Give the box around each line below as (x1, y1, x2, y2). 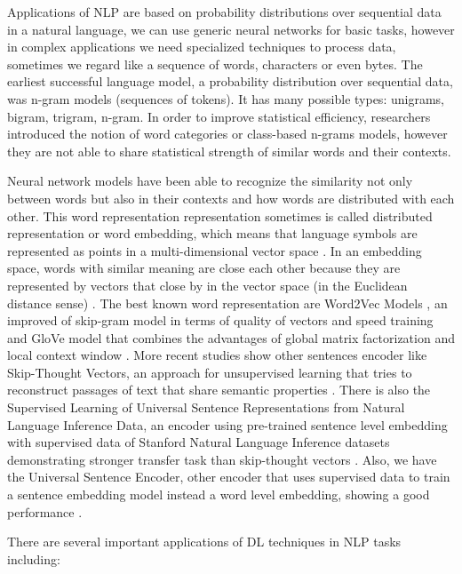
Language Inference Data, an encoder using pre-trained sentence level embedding (7, 415, 448, 434)
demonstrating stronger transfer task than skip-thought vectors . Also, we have (7, 450, 437, 468)
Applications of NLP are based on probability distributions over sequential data (7, 3, 442, 20)
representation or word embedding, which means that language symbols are (7, 224, 418, 243)
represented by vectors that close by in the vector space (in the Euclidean (7, 275, 408, 294)
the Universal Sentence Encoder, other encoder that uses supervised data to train (7, 467, 450, 486)
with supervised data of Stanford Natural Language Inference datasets (7, 433, 390, 451)
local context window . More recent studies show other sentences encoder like (7, 346, 427, 364)
